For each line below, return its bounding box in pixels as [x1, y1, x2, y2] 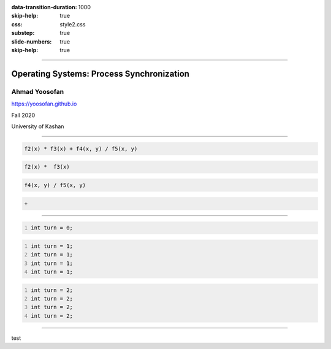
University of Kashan [11, 123, 64, 130]
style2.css [59, 20, 86, 28]
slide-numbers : [11, 37, 52, 45]
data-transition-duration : [11, 4, 77, 10]
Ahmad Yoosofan [11, 87, 64, 96]
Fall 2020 [11, 111, 36, 119]
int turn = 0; [31, 224, 74, 231]
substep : [11, 29, 35, 37]
